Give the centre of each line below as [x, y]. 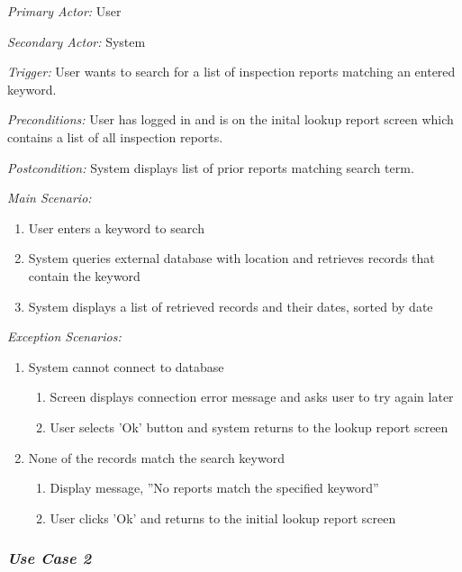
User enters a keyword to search [116, 227]
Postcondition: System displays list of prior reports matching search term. [211, 167]
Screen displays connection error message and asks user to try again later [252, 397]
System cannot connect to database [126, 366]
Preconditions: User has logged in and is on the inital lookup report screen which [231, 119]
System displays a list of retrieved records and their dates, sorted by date [231, 306]
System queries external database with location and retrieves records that [231, 258]
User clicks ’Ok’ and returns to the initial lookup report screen [223, 518]
